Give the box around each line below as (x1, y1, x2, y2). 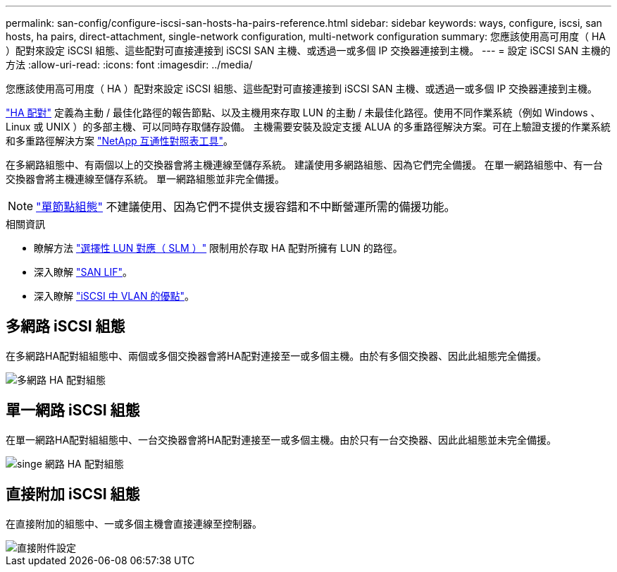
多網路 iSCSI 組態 (6, 317, 125, 336)
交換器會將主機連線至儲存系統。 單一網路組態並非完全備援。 (6, 173, 285, 185)
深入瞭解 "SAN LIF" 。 (34, 266, 133, 278)
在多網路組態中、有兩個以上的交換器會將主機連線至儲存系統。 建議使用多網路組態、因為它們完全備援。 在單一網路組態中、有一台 (6, 159, 603, 171)
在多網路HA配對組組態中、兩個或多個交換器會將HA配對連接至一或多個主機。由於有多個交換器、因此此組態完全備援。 (6, 349, 547, 362)
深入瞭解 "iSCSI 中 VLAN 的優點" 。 (34, 290, 194, 302)
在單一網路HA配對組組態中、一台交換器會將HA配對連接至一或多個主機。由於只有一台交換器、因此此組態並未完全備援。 (6, 433, 557, 446)
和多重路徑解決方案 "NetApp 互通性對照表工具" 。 (6, 135, 234, 147)
